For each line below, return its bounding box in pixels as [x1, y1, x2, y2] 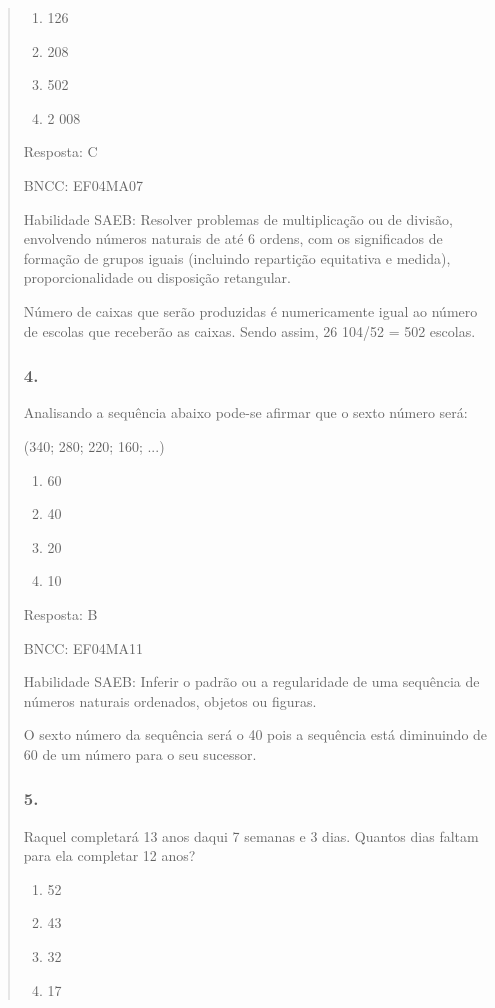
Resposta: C [23, 141, 98, 162]
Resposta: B [23, 603, 98, 624]
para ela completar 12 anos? [23, 845, 196, 866]
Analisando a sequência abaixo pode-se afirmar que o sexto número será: [23, 402, 468, 423]
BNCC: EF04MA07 [23, 174, 143, 195]
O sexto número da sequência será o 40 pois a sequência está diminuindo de [23, 724, 488, 745]
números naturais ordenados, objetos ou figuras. [23, 690, 317, 711]
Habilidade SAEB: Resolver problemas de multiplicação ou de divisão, [23, 208, 453, 229]
